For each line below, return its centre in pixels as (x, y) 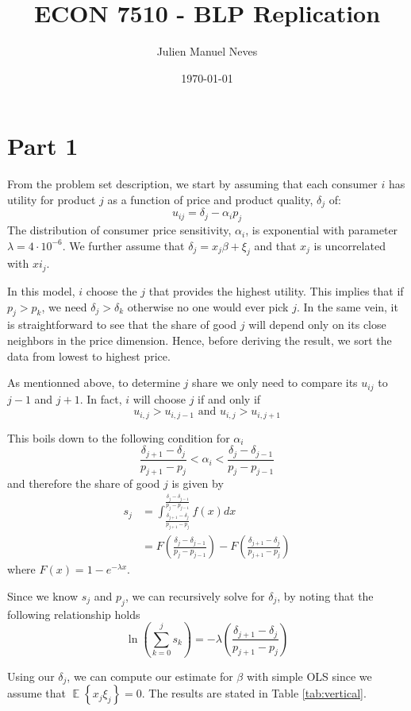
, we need (64, 306)
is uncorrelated (350, 245)
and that (275, 245)
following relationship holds (74, 614)
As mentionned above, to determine (94, 383)
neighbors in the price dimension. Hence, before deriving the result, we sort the (200, 340)
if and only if (229, 398)
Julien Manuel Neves (207, 51)
